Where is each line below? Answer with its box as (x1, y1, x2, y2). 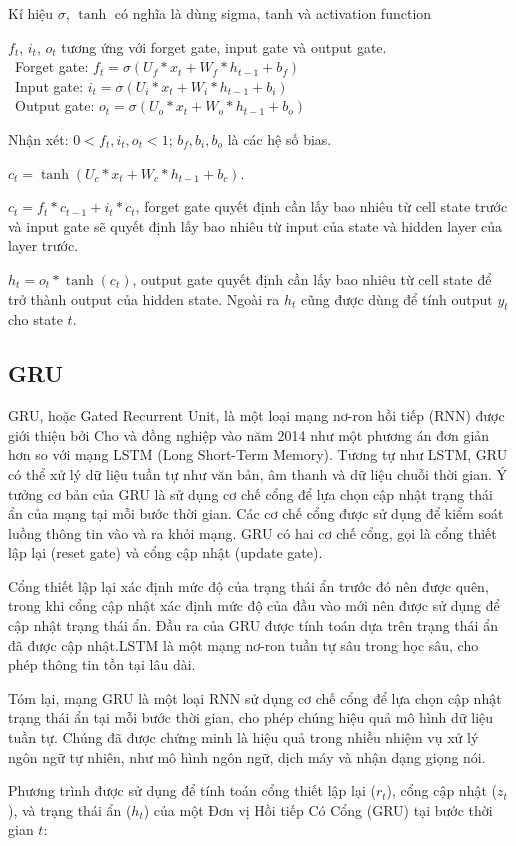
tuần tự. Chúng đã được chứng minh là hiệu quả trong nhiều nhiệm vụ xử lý (8, 727, 479, 748)
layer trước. (8, 235, 79, 256)
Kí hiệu (8, 3, 54, 23)
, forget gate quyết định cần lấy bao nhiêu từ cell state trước (135, 196, 508, 217)
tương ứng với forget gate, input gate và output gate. (61, 36, 387, 57)
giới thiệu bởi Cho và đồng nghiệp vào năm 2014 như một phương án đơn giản (8, 424, 490, 445)
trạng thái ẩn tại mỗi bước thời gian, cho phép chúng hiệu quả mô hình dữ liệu (8, 707, 494, 728)
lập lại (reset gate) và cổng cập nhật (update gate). (8, 542, 323, 563)
